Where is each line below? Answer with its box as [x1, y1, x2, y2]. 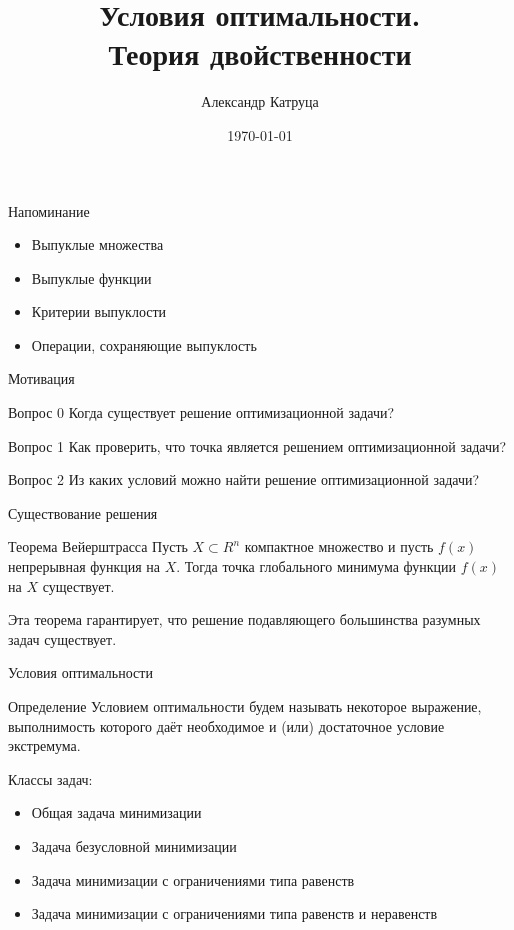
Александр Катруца [201, 91, 319, 112]
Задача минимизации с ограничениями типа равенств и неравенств [31, 903, 438, 924]
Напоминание [8, 200, 90, 221]
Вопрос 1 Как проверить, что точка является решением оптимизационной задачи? [8, 435, 507, 456]
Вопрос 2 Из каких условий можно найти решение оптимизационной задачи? [8, 469, 480, 490]
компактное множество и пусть [244, 536, 434, 557]
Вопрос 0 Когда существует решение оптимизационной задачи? [8, 402, 395, 423]
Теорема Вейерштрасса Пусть [8, 536, 188, 557]
